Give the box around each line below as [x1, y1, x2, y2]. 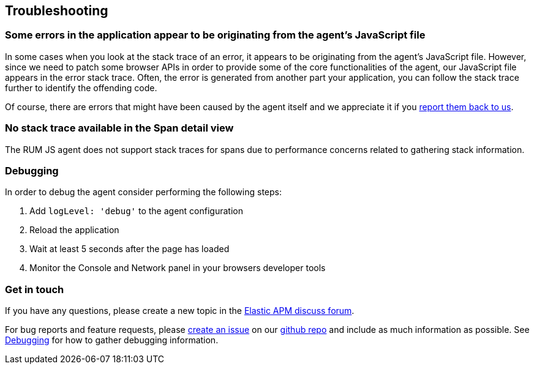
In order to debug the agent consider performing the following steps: [5, 187, 282, 198]
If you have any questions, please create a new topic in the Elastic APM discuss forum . [5, 305, 355, 316]
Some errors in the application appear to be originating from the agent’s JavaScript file [5, 29, 426, 42]
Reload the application [29, 225, 119, 236]
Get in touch [5, 283, 64, 296]
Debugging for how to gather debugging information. [5, 335, 219, 346]
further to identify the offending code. [5, 82, 157, 93]
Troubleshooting [5, 3, 108, 18]
